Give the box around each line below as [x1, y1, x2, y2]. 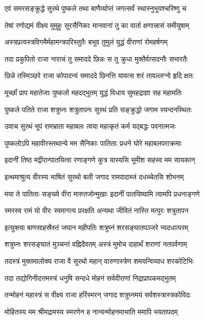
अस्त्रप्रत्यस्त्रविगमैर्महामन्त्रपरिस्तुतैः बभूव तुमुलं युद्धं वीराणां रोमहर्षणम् [5, 37, 168, 47]
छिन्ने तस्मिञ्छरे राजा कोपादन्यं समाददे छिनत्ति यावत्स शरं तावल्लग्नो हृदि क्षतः [5, 70, 194, 81]
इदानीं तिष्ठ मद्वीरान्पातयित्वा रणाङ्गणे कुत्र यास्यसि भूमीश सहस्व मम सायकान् [5, 154, 195, 165]
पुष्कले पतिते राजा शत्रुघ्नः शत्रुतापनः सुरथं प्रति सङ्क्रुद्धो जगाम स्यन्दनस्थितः [5, 104, 192, 114]
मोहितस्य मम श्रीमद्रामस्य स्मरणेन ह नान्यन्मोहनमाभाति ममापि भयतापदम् [5, 306, 178, 316]
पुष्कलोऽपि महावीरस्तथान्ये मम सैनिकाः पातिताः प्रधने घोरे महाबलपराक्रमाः [5, 137, 182, 148]
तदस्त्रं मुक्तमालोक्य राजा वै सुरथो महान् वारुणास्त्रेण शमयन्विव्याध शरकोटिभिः [5, 255, 194, 266]
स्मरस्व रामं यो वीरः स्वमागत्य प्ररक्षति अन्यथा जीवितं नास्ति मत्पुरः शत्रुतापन [5, 205, 188, 216]
